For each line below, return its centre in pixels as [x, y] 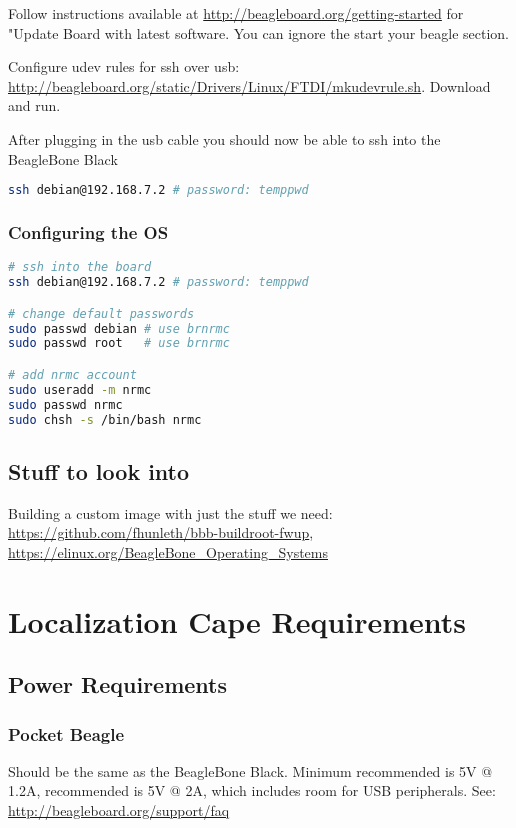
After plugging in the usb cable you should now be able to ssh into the [224, 138]
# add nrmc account [72, 374]
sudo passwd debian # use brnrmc [119, 328]
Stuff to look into [99, 470]
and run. [34, 105]
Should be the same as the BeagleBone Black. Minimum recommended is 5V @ [250, 770]
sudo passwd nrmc [65, 404]
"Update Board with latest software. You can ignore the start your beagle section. [258, 32]
